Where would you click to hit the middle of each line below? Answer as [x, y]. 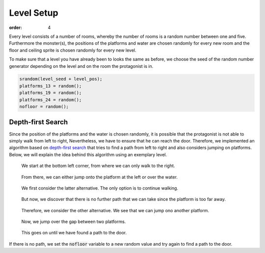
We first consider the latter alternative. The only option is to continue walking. [100, 188]
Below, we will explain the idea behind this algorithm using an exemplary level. [88, 154]
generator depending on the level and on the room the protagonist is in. [81, 66]
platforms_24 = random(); [51, 100]
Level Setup [34, 13]
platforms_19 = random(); [51, 93]
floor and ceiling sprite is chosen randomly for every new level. [73, 50]
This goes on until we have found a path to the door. [74, 233]
